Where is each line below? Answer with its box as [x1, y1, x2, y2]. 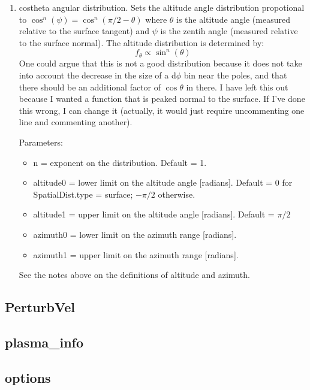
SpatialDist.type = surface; [33, 188, 133, 200]
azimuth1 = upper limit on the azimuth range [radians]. [33, 248, 239, 261]
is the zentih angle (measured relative [160, 25, 298, 37]
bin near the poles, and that [183, 68, 287, 81]
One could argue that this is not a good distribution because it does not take [19, 57, 302, 69]
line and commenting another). [19, 116, 133, 128]
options [5, 368, 51, 386]
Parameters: [19, 135, 63, 148]
